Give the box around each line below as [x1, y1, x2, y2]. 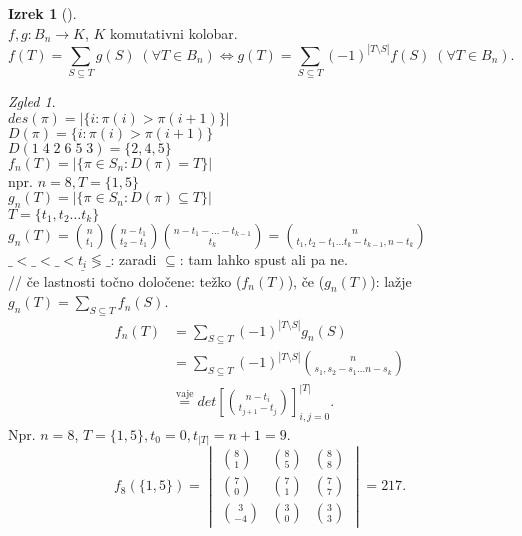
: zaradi [110, 248, 157, 269]
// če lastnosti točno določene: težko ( [8, 270, 242, 291]
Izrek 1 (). [8, 3, 77, 23]
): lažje [370, 270, 412, 291]
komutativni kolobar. [110, 22, 238, 43]
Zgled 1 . [8, 90, 56, 111]
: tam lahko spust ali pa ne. [179, 248, 348, 269]
